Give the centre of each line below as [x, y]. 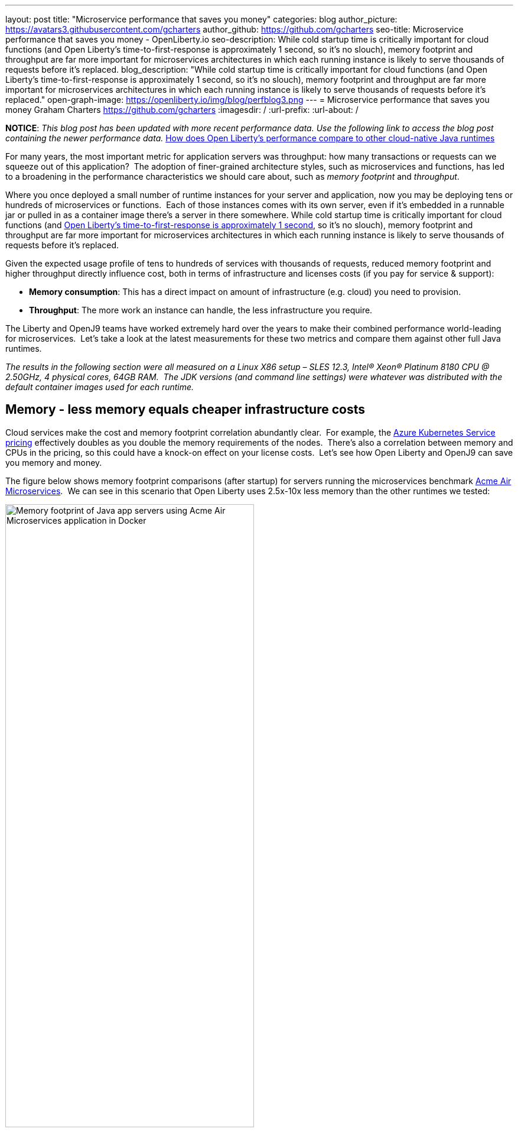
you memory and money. [54, 462]
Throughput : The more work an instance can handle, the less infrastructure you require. [201, 310]
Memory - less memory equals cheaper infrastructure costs [185, 410]
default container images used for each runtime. [100, 387]
